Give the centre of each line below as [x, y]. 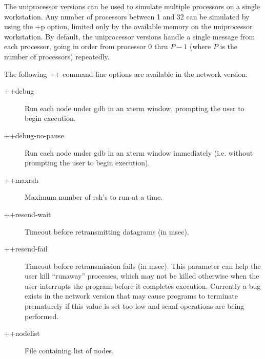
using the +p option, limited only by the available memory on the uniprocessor [128, 26]
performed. [42, 316]
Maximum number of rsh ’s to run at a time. [94, 197]
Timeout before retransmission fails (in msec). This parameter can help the [143, 266]
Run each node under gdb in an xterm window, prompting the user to [135, 108]
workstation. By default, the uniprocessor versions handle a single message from [130, 36]
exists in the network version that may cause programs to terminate [131, 296]
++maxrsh [21, 179]
